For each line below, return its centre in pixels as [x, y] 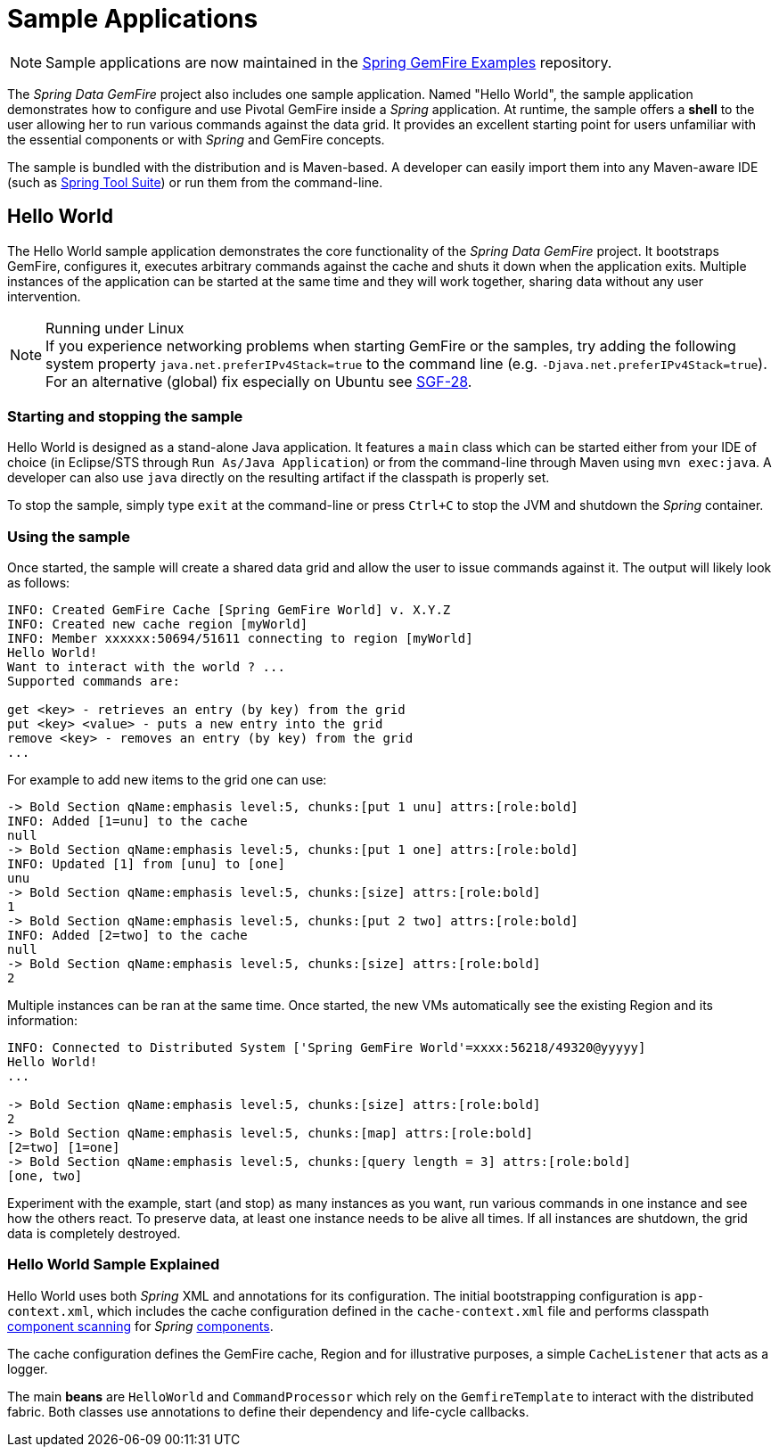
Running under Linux [115, 328]
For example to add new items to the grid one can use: [167, 780]
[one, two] [45, 1176]
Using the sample [69, 536]
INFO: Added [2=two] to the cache [127, 936]
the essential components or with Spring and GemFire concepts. [196, 139]
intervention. [44, 296]
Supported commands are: [94, 682]
